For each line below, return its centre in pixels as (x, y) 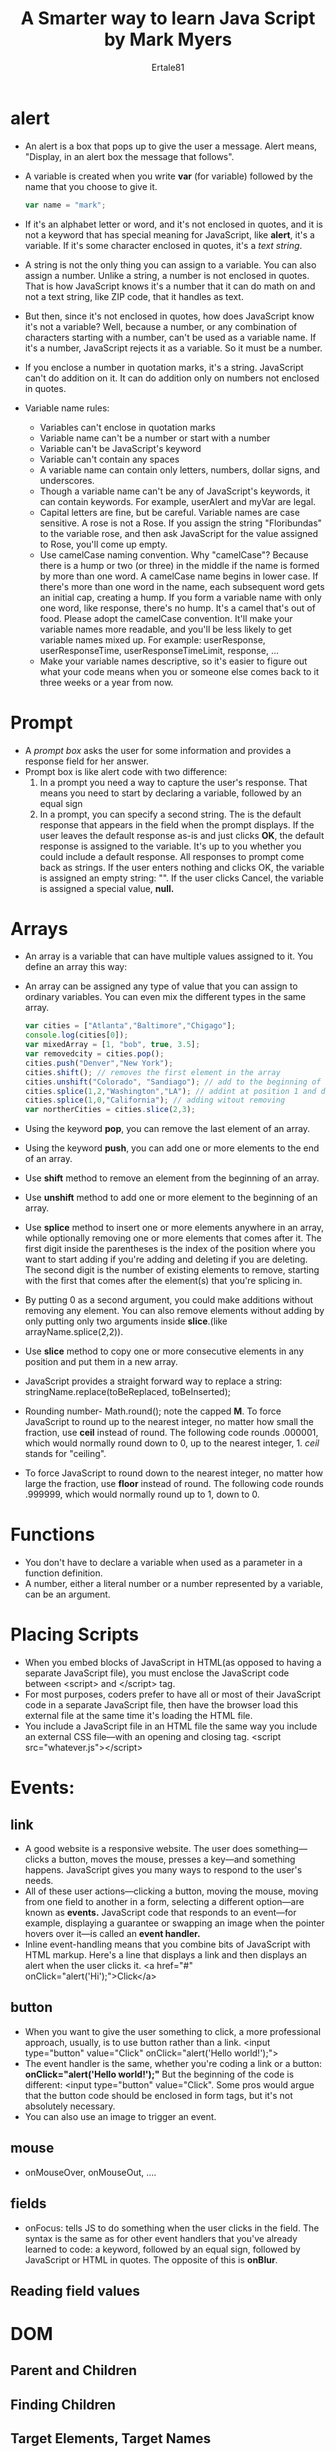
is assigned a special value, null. (107, 888)
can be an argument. (67, 1594)
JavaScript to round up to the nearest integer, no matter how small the (169, 1422)
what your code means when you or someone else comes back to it (179, 671)
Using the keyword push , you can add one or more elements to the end (172, 1148)
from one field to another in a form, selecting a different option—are (164, 1902)
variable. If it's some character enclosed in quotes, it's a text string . (163, 245)
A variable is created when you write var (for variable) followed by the (168, 176)
